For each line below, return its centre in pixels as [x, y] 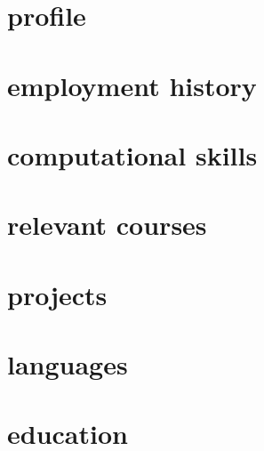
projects [57, 294]
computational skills [132, 154]
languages [68, 364]
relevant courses [107, 225]
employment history [132, 85]
